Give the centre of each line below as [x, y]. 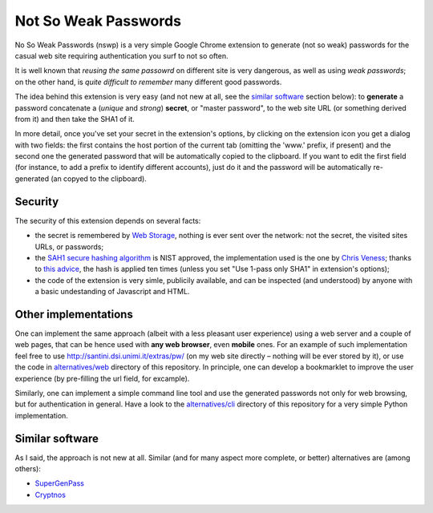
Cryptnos [50, 495]
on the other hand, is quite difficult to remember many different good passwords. [148, 82]
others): [28, 469]
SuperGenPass [59, 483]
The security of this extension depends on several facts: [108, 220]
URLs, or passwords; [69, 246]
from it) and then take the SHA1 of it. [75, 119]
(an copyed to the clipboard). [99, 178]
